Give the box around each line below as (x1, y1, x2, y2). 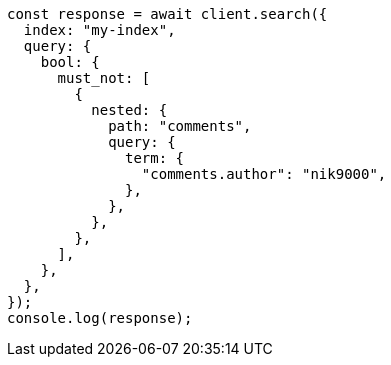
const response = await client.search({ (7, 6, 328, 22)
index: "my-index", (23, 22, 176, 38)
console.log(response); (7, 310, 193, 326)
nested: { (91, 102, 168, 118)
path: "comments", (108, 118, 252, 134)
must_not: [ (57, 70, 151, 86)
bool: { (40, 54, 100, 70)
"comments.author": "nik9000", (141, 166, 387, 182)
